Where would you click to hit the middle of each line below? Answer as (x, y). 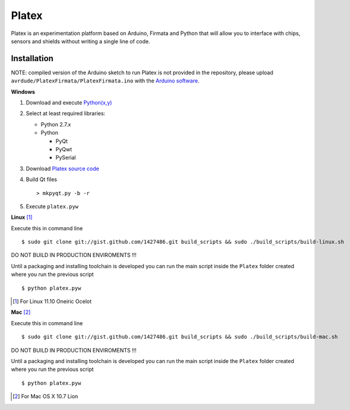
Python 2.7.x (56, 124)
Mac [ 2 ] (21, 312)
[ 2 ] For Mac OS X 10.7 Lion (45, 396)
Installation (32, 58)
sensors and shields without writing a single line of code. (81, 41)
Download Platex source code (62, 169)
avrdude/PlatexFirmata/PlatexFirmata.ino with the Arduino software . (105, 81)
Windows (23, 91)
